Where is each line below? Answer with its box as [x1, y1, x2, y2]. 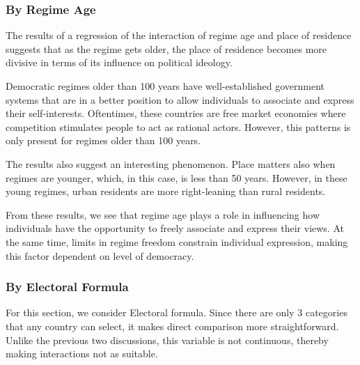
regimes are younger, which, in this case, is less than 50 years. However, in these [6, 170, 347, 185]
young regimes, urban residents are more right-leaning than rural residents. [6, 184, 326, 199]
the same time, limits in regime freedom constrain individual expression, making [6, 234, 348, 249]
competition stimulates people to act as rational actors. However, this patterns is [6, 119, 351, 134]
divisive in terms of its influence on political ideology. [6, 55, 233, 70]
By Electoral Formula [6, 278, 129, 295]
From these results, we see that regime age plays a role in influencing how [6, 207, 320, 222]
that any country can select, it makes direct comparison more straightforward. [6, 318, 339, 333]
